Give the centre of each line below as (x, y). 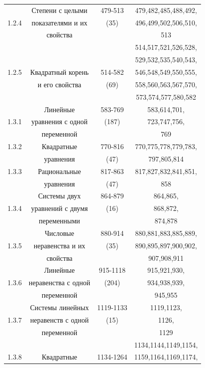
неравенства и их (59, 245)
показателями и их (59, 22)
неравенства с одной (59, 282)
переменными (59, 221)
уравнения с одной (59, 121)
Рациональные (59, 171)
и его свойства (59, 84)
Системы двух (59, 196)
